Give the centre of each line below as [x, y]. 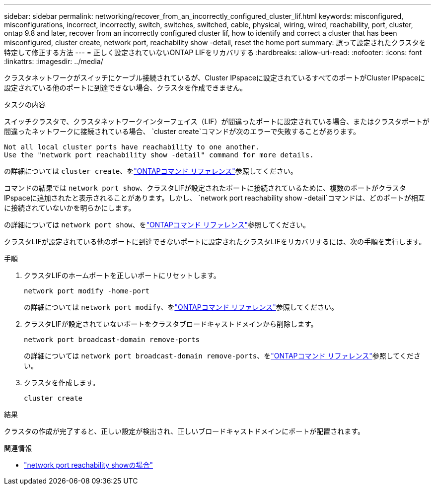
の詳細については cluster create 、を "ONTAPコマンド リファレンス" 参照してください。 [151, 171]
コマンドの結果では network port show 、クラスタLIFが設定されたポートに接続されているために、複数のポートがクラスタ [205, 188]
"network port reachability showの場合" [88, 465]
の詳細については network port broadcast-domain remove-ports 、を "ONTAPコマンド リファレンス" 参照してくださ [222, 356]
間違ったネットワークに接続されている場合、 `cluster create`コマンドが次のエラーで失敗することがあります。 [182, 131]
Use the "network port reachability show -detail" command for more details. [159, 155]
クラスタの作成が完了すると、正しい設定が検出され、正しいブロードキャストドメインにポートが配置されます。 [184, 431]
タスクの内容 [25, 105]
